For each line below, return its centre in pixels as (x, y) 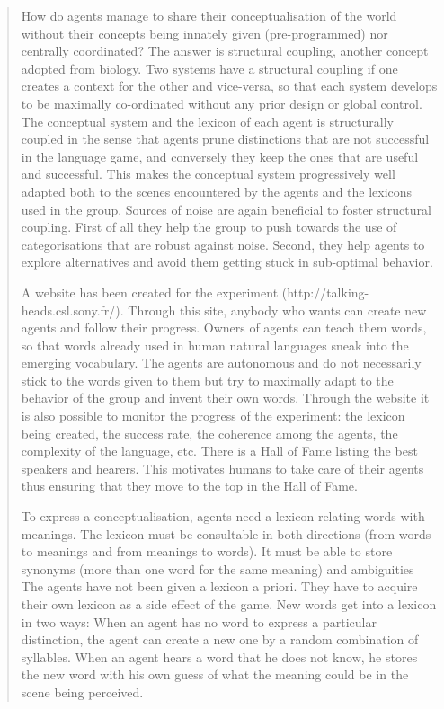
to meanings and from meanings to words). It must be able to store (207, 551)
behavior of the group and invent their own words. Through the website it (225, 398)
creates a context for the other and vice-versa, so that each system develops (229, 86)
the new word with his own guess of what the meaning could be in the (215, 674)
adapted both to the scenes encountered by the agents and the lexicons (217, 191)
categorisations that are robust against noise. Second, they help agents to (223, 244)
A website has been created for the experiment (150, 292)
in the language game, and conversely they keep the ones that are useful (220, 156)
